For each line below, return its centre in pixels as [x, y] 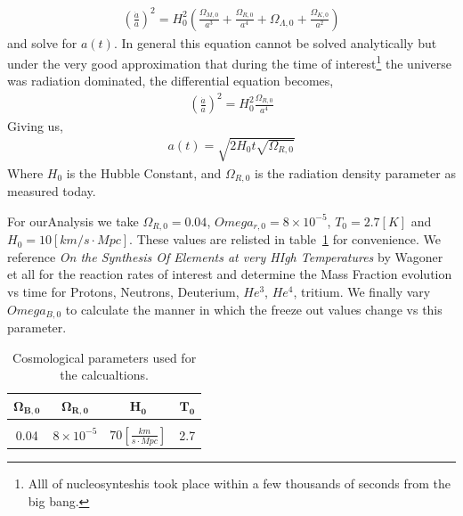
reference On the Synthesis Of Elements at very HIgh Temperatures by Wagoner [225, 256]
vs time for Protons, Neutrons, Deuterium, [123, 291]
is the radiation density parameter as [355, 172]
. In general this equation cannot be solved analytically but [275, 42]
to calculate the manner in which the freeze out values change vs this [254, 309]
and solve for [42, 42]
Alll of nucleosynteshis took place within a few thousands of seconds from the [240, 483]
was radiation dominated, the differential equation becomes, [171, 81]
